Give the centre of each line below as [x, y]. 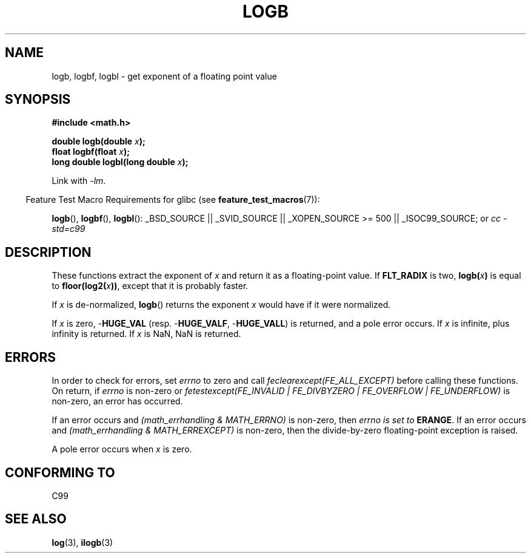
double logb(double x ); [99, 141]
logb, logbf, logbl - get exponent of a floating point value [164, 76]
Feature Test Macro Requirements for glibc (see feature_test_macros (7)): [173, 200]
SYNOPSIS [38, 100]
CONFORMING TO [60, 472]
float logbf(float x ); [91, 152]
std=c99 [68, 229]
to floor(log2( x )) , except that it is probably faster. [150, 286]
